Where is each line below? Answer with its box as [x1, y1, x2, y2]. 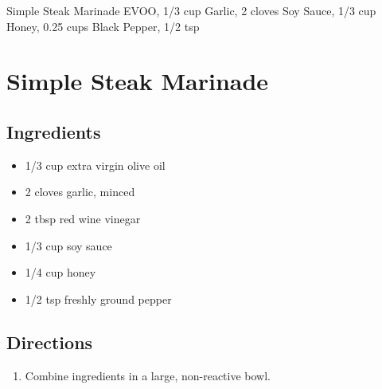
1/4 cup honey [25, 264, 96, 281]
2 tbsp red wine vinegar [25, 210, 141, 226]
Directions [6, 329, 93, 354]
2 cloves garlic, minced [25, 183, 135, 200]
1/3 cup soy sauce [25, 237, 112, 253]
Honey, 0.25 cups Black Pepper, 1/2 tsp [6, 18, 200, 34]
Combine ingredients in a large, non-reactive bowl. [25, 367, 271, 383]
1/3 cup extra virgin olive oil [25, 156, 166, 173]
